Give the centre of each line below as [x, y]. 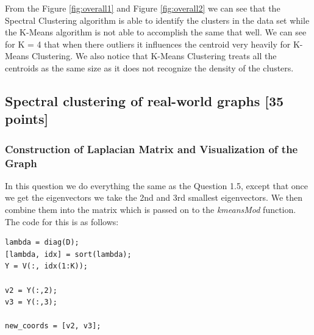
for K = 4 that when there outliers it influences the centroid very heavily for [148, 44]
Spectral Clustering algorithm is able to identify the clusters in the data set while [157, 20]
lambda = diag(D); [42, 243]
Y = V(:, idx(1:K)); [47, 266]
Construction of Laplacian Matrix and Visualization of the [152, 149]
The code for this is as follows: [62, 221]
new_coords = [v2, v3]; [53, 326]
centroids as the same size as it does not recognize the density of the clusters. [149, 67]
